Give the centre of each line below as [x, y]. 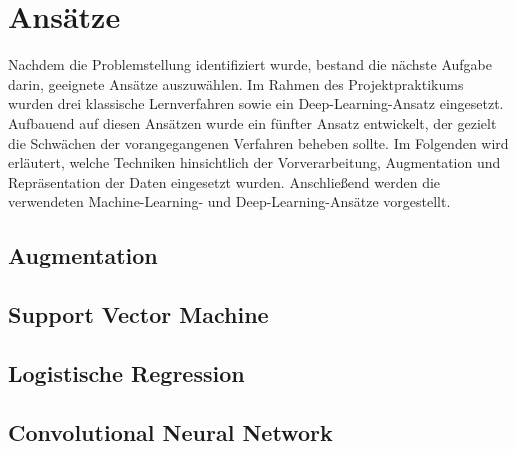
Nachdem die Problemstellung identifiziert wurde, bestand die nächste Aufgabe [250, 64]
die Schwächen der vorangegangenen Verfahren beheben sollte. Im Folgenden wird [258, 142]
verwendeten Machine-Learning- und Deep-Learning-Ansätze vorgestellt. [229, 201]
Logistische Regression [126, 372]
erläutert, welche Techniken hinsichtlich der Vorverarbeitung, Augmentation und [254, 162]
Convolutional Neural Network [170, 431]
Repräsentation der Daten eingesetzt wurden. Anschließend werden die [224, 181]
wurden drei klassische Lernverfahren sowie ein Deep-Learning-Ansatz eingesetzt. [256, 103]
